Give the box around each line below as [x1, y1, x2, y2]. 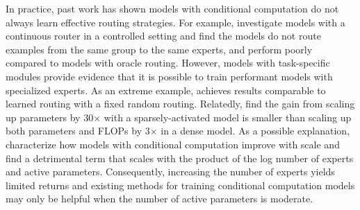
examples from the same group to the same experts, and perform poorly [6, 42, 313, 56]
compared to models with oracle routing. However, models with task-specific [6, 55, 330, 70]
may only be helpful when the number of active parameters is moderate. [6, 191, 313, 206]
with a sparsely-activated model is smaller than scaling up [104, 110, 352, 124]
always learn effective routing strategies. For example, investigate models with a [6, 15, 345, 29]
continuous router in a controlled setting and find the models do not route [6, 28, 321, 43]
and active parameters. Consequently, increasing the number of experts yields [6, 164, 335, 179]
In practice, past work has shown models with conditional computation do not [6, 1, 339, 15]
